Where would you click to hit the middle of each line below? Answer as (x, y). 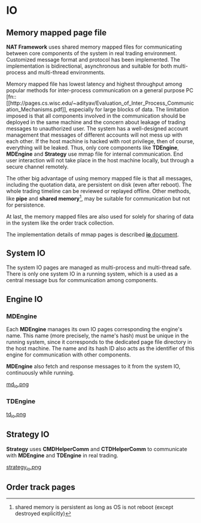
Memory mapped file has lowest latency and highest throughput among (94, 84)
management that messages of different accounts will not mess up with (94, 135)
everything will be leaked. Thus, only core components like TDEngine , (93, 148)
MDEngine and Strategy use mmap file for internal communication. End (95, 154)
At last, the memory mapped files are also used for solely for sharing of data (100, 216)
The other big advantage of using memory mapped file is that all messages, (99, 178)
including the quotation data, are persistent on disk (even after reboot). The (99, 185)
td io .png (16, 415)
